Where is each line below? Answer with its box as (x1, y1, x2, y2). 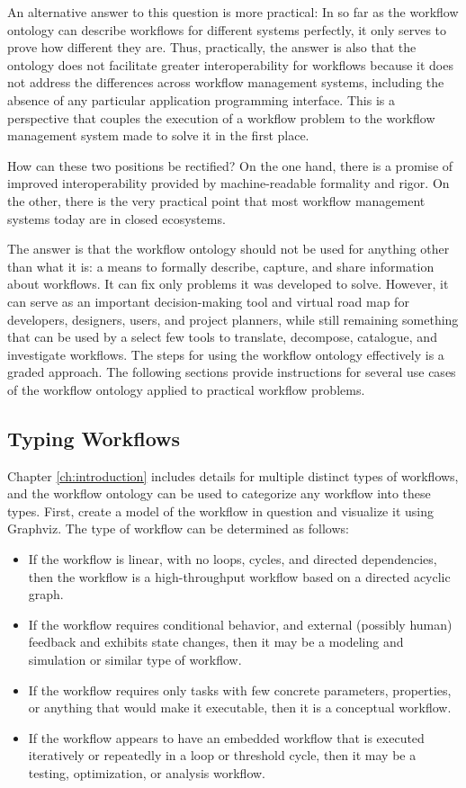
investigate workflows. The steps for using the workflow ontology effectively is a (7, 345, 444, 363)
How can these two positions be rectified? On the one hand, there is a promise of (7, 156, 453, 175)
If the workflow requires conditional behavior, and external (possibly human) (28, 614, 453, 633)
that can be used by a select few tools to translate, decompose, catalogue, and (7, 327, 437, 346)
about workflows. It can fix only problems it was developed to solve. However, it (7, 274, 449, 293)
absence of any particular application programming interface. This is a (7, 90, 395, 109)
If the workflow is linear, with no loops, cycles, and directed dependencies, (28, 550, 437, 569)
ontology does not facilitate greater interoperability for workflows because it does (7, 55, 453, 74)
